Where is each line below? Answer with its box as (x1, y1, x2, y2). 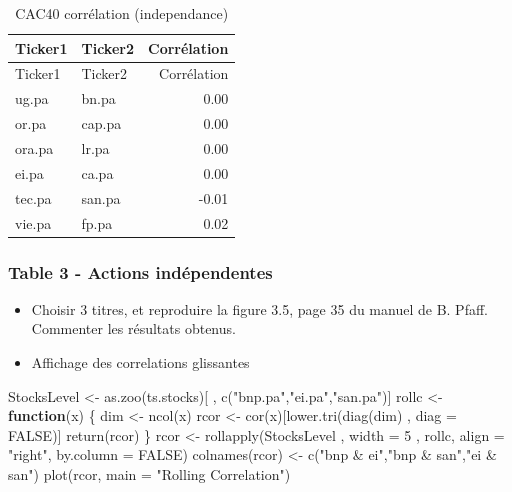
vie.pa (15, 212, 52, 233)
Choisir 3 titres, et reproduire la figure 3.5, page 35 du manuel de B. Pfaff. (31, 298, 488, 319)
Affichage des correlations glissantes (31, 352, 250, 372)
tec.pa (15, 187, 52, 208)
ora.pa (15, 137, 54, 158)
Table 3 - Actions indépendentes (8, 259, 273, 284)
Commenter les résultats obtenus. (31, 318, 236, 339)
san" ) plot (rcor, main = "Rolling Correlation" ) (8, 463, 291, 484)
